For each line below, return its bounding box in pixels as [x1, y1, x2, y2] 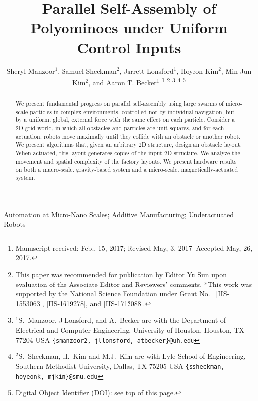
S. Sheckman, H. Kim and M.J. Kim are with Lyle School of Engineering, [18, 351, 246, 361]
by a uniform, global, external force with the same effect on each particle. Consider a [15, 115, 235, 124]
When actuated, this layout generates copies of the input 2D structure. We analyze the [15, 149, 240, 157]
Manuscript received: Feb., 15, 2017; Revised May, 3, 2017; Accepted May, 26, [15, 242, 253, 253]
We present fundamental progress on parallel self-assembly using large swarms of [15, 99, 224, 108]
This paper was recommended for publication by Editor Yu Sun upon [15, 269, 227, 280]
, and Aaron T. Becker [88, 77, 157, 87]
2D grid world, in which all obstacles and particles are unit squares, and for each [15, 124, 224, 132]
